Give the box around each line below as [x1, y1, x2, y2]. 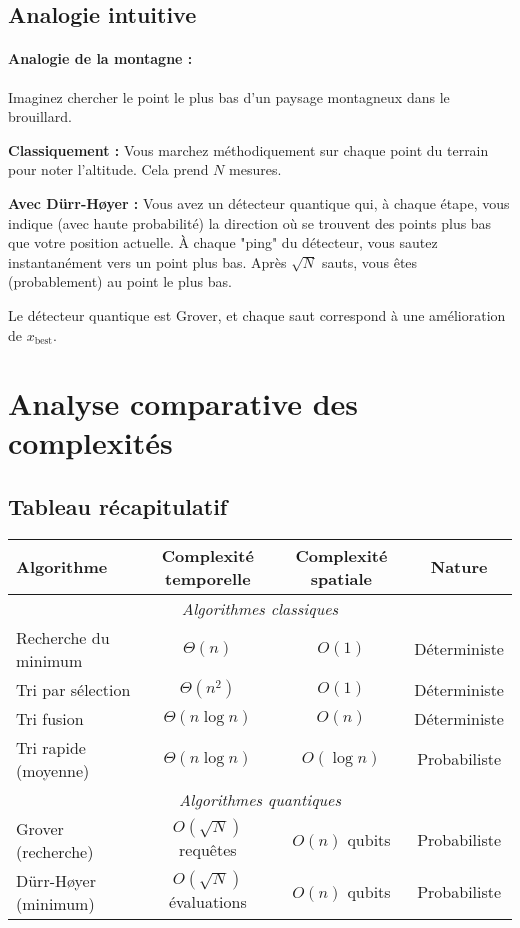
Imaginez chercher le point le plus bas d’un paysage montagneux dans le [8, 86, 450, 107]
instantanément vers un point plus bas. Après [8, 251, 287, 272]
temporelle [165, 566, 251, 590]
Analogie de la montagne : [8, 48, 193, 69]
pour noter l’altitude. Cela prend [8, 159, 209, 180]
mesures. [229, 159, 282, 180]
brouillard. [8, 106, 72, 127]
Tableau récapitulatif [8, 491, 228, 522]
